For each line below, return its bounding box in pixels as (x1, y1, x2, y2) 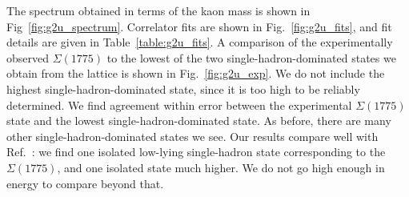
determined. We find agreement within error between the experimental (6, 96, 352, 113)
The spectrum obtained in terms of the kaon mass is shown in (6, 2, 311, 18)
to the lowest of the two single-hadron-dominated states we (106, 49, 396, 66)
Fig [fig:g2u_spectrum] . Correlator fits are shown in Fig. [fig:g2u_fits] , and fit (6, 18, 392, 34)
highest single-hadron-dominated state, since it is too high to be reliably (6, 80, 360, 97)
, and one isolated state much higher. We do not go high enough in (57, 159, 385, 175)
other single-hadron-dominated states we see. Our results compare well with (6, 127, 379, 144)
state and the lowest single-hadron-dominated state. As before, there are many (6, 112, 391, 129)
